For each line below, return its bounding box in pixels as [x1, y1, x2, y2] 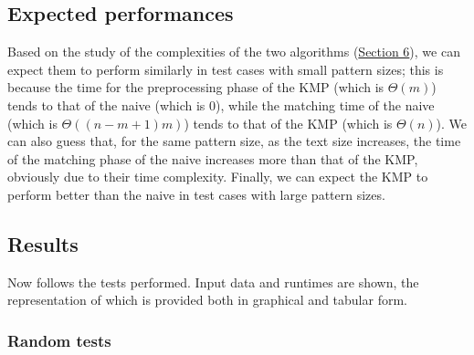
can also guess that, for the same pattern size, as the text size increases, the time [7, 131, 461, 151]
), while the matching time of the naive [216, 95, 435, 114]
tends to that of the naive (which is [7, 95, 205, 114]
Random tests [7, 329, 111, 351]
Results [7, 229, 79, 257]
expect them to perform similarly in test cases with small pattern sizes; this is [7, 59, 444, 78]
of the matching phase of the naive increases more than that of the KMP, [7, 149, 418, 168]
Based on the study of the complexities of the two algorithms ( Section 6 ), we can [7, 42, 460, 61]
